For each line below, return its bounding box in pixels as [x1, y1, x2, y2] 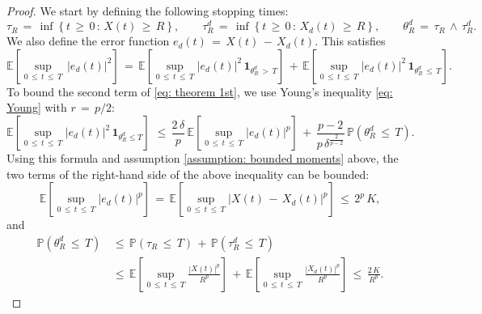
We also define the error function [6, 32, 170, 49]
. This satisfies [315, 32, 386, 49]
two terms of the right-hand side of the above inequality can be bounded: [6, 165, 370, 182]
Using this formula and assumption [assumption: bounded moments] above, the [6, 150, 399, 167]
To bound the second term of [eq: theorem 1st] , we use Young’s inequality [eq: [6, 83, 393, 100]
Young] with [6, 99, 67, 116]
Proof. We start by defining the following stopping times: [6, 2, 289, 19]
